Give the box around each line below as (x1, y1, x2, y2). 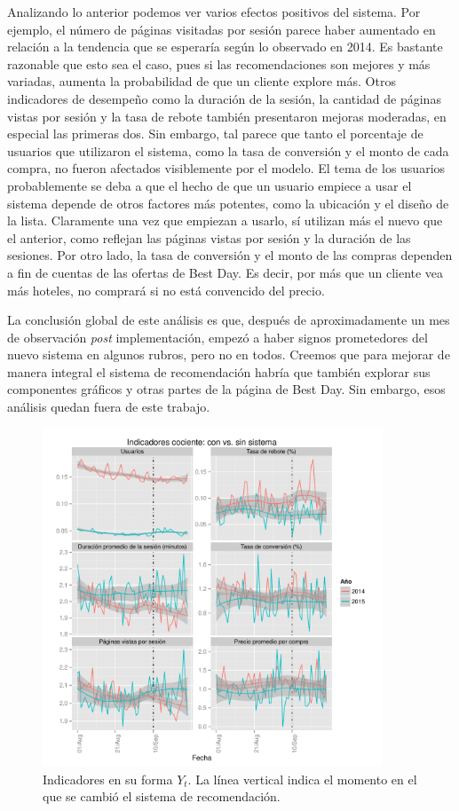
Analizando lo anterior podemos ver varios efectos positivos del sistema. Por (7, 3, 421, 20)
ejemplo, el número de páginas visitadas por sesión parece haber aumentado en (7, 20, 436, 38)
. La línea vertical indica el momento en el (187, 769, 417, 788)
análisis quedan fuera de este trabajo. (7, 398, 210, 416)
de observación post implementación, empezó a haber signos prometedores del (7, 327, 428, 346)
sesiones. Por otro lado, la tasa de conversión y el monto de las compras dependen (7, 246, 453, 264)
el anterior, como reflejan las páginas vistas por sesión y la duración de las (7, 228, 411, 247)
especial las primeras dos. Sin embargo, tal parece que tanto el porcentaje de (7, 124, 423, 143)
